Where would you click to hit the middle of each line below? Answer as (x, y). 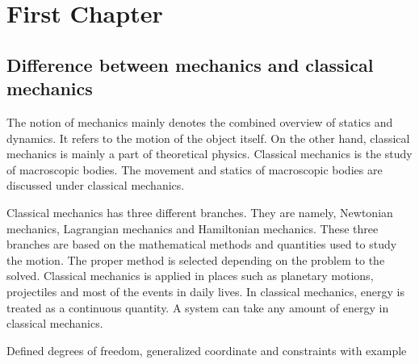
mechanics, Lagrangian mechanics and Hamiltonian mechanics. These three (193, 228)
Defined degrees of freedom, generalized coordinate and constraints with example (207, 350)
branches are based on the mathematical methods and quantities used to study (202, 244)
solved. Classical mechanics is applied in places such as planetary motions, (190, 276)
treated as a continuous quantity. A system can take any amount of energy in (198, 307)
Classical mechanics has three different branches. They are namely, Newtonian (200, 212)
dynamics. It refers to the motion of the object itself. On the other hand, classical (208, 138)
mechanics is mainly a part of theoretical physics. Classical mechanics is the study (209, 154)
